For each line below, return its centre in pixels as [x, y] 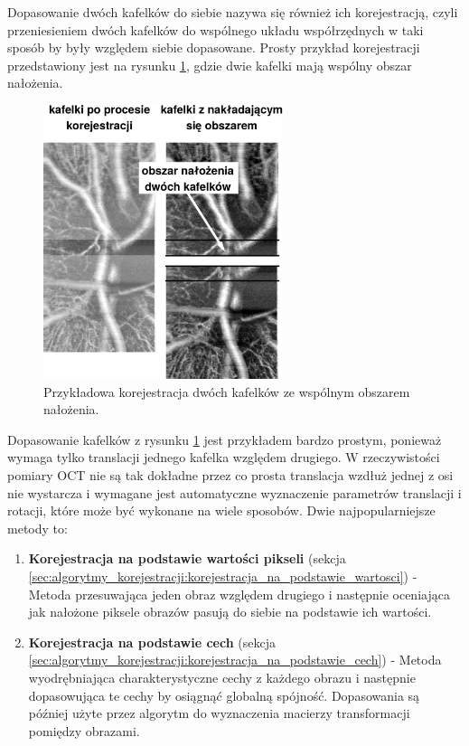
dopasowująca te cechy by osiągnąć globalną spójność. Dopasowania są [224, 695]
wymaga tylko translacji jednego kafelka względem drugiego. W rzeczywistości [224, 457]
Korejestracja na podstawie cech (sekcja [152, 642]
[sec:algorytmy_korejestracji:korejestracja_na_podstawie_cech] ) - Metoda [235, 660]
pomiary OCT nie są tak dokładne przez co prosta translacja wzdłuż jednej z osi [230, 474]
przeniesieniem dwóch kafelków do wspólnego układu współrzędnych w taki [216, 29]
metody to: [38, 528]
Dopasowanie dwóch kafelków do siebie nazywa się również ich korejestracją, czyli [233, 12]
